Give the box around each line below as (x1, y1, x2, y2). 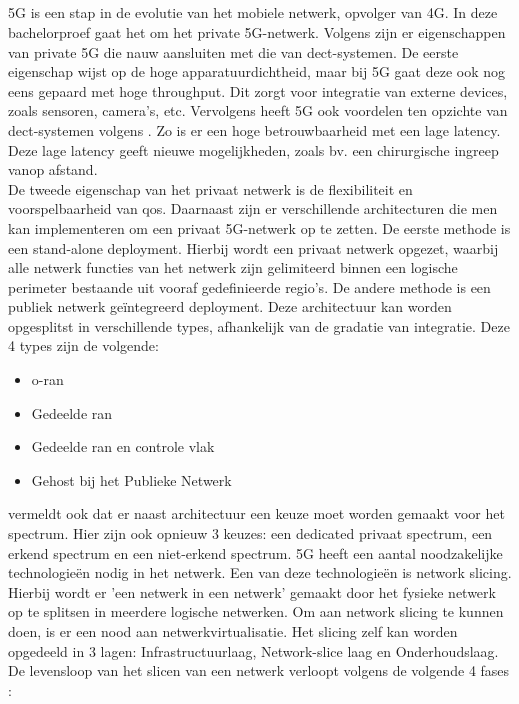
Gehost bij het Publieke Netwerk (31, 469, 232, 490)
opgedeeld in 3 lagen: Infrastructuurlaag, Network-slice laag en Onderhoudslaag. (8, 640, 499, 661)
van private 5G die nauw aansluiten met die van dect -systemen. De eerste (8, 41, 459, 62)
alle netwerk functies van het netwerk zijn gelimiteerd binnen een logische (8, 257, 458, 278)
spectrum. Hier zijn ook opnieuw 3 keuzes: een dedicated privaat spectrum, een (8, 523, 493, 544)
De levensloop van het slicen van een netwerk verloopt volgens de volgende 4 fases (8, 660, 510, 681)
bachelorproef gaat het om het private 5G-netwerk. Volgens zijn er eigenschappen (8, 21, 506, 42)
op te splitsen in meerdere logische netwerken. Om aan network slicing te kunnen (8, 601, 504, 622)
